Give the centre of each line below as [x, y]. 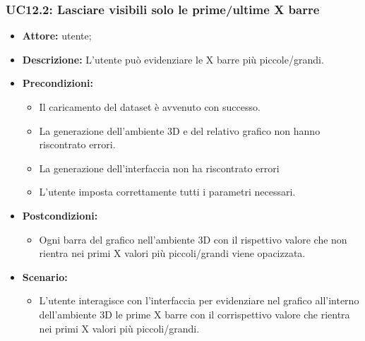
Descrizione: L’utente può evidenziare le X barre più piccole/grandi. [173, 59]
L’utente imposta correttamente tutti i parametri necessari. [167, 192]
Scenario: [45, 276]
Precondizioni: [58, 83]
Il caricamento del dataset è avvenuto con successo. [150, 107]
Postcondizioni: [60, 215]
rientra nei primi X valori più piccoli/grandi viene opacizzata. [172, 253]
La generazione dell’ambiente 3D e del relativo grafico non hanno [180, 130]
